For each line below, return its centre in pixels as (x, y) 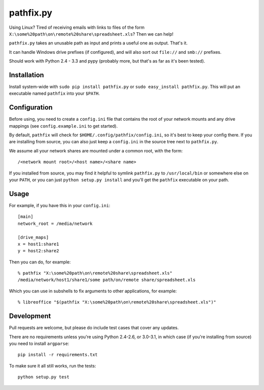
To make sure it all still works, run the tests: (53, 366)
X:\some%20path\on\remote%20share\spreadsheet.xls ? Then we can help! (91, 34)
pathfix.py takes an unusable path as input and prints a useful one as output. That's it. (98, 43)
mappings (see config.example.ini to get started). (64, 126)
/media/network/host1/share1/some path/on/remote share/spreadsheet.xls (107, 280)
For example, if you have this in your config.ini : (60, 205)
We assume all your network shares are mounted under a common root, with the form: (96, 151)
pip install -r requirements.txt (58, 355)
